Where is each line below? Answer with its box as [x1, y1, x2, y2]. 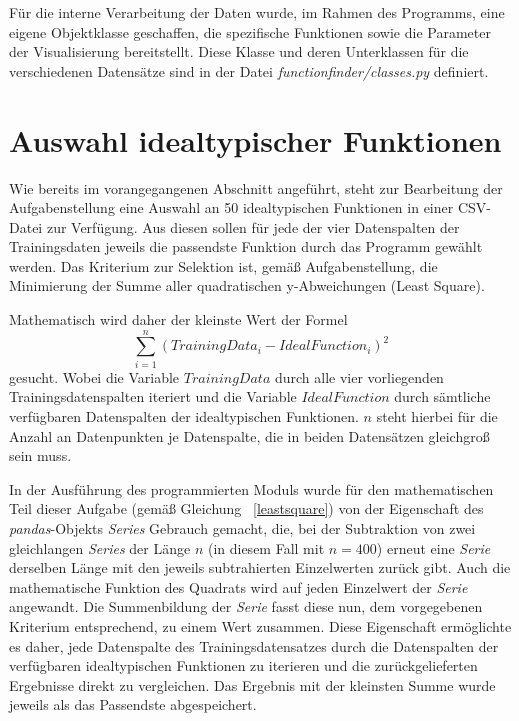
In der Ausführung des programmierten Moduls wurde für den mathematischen [9, 478, 494, 499]
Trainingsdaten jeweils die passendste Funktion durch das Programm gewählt [9, 236, 483, 257]
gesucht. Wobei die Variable [9, 366, 180, 387]
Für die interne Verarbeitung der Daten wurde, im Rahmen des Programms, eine [9, 2, 505, 22]
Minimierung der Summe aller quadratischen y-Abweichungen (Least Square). [9, 275, 485, 296]
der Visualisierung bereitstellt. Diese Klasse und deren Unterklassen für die [9, 41, 469, 62]
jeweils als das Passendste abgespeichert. [9, 694, 257, 715]
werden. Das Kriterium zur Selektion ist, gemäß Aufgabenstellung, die [9, 255, 438, 276]
